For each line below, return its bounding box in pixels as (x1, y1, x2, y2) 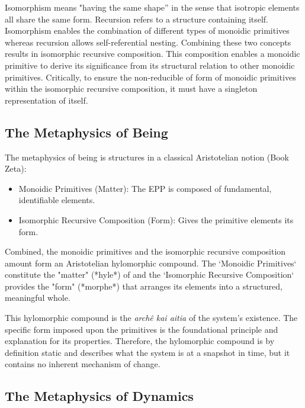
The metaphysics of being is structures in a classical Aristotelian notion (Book (5, 150, 290, 163)
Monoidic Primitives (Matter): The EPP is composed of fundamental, (18, 182, 272, 194)
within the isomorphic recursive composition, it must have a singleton (5, 82, 258, 95)
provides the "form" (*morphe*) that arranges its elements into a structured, (5, 280, 282, 292)
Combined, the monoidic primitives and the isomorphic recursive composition (5, 245, 286, 258)
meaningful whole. (5, 291, 70, 304)
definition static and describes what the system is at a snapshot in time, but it (5, 346, 290, 358)
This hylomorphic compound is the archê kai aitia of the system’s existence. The (5, 311, 298, 324)
